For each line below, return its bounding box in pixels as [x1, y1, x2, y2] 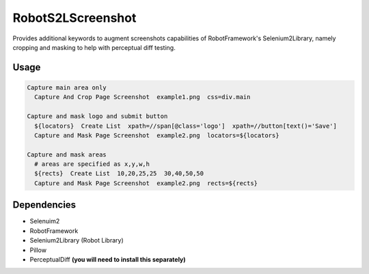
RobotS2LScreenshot [12, 10, 137, 25]
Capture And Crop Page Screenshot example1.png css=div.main [34, 93, 251, 101]
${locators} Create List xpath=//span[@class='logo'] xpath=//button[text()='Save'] [34, 122, 338, 130]
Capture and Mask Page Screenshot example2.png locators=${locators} [34, 131, 279, 139]
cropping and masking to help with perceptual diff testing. [12, 43, 176, 51]
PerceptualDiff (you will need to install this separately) [29, 255, 186, 263]
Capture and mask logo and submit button [27, 113, 168, 120]
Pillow [29, 246, 47, 254]
